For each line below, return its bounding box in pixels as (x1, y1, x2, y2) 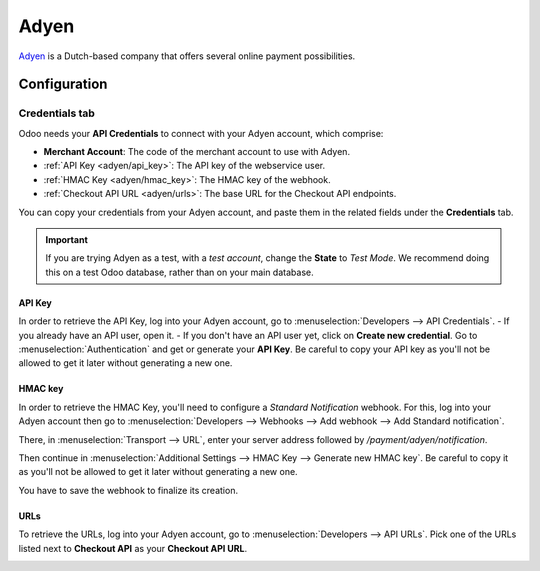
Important (45, 234, 89, 246)
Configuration (18, 76, 108, 93)
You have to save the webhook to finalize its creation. (18, 484, 239, 496)
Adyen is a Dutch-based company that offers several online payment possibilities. (18, 50, 356, 62)
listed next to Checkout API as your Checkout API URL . (18, 542, 248, 554)
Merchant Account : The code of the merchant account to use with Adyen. (43, 146, 350, 158)
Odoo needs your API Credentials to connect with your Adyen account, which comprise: (18, 127, 384, 139)
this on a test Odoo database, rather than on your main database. (45, 266, 314, 278)
